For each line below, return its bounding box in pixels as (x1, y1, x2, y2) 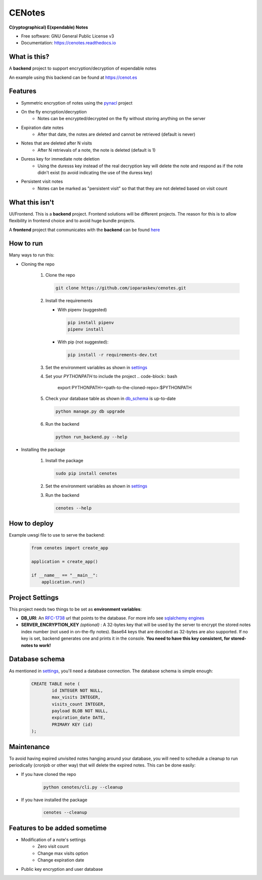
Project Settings (9, 593, 59, 602)
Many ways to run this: (9, 252, 54, 258)
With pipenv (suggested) (57, 306, 107, 312)
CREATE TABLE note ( (31, 681, 80, 686)
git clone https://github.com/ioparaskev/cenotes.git (55, 285, 186, 291)
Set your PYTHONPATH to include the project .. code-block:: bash (45, 374, 178, 379)
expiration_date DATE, (51, 715, 106, 720)
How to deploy (9, 520, 54, 528)
